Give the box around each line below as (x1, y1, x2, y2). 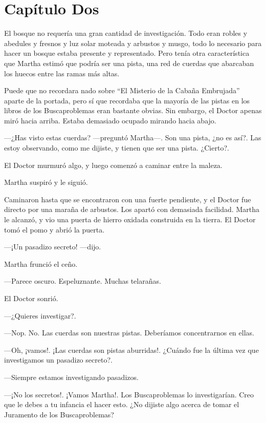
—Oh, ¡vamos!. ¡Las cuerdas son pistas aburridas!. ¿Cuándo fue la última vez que (4, 344, 259, 355)
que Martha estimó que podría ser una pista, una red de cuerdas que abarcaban (4, 57, 254, 68)
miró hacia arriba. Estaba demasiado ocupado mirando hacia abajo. (4, 115, 216, 125)
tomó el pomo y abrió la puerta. (4, 224, 105, 235)
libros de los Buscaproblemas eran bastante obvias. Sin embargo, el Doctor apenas (4, 105, 262, 116)
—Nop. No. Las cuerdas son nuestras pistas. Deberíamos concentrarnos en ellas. (4, 327, 254, 338)
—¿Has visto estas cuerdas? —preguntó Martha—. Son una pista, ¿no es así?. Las (4, 132, 261, 143)
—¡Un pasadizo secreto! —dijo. (4, 241, 101, 252)
